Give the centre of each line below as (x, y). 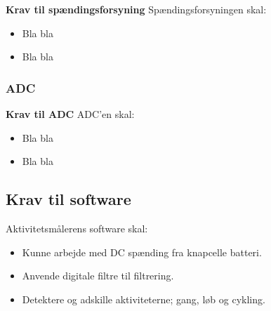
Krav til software (68, 199)
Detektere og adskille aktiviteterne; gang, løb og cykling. (144, 299)
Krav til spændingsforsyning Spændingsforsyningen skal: (136, 9)
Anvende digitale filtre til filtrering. (98, 276)
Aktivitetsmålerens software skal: (77, 228)
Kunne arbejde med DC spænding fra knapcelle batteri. (142, 252)
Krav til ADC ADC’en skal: (70, 114)
